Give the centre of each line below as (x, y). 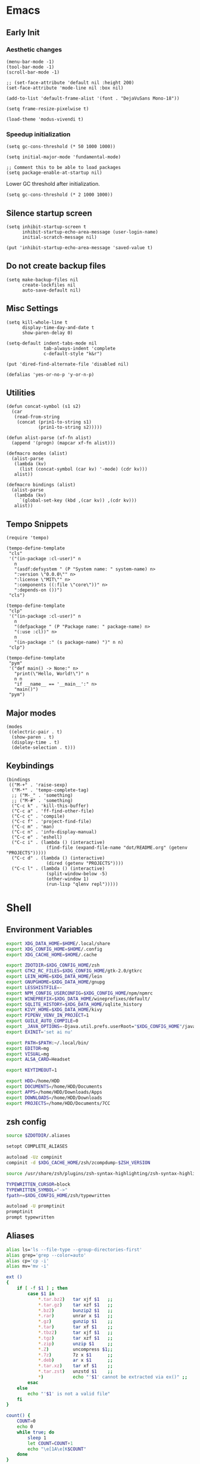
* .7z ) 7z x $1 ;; (75, 1355)
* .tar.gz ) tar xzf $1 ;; (75, 1305)
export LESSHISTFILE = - (34, 987)
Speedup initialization (38, 134)
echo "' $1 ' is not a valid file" (69, 1394)
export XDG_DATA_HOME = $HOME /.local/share (58, 943)
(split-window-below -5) (77, 874)
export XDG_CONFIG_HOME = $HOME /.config (54, 949)
